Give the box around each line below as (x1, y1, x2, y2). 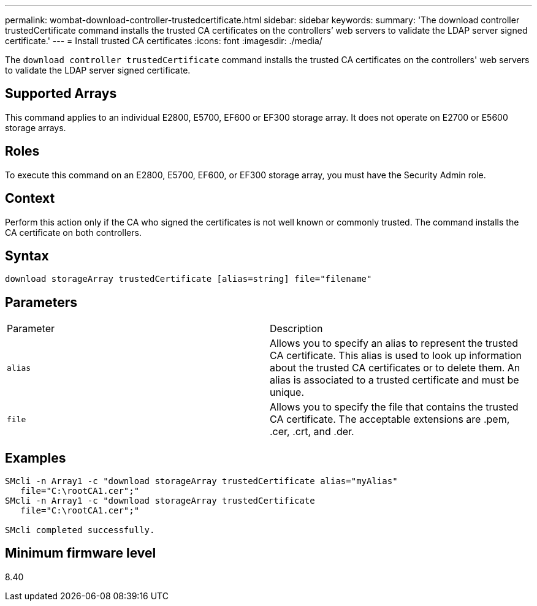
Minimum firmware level (5, 545, 156, 561)
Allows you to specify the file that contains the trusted (270, 401, 519, 414)
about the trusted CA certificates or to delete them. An (270, 362, 520, 374)
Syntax (5, 248, 49, 263)
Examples (5, 450, 66, 466)
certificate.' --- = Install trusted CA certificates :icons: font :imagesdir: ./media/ (5, 36, 322, 46)
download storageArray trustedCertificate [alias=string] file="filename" (5, 274, 372, 284)
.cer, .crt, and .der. (270, 425, 354, 438)
